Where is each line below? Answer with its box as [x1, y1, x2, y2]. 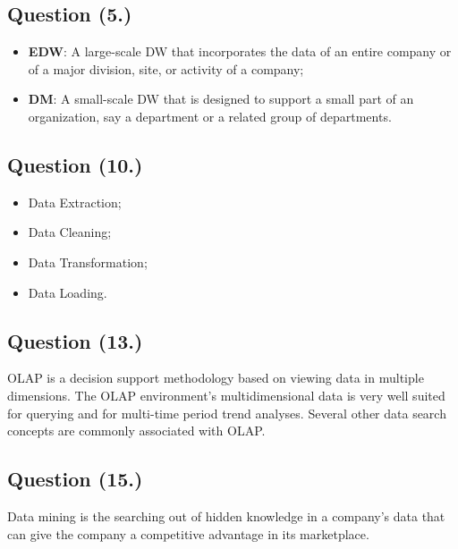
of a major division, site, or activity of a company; [28, 59, 304, 78]
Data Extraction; [28, 192, 122, 211]
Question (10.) [7, 150, 143, 178]
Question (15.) [7, 465, 143, 493]
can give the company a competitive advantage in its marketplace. [7, 524, 369, 543]
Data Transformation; [28, 252, 148, 271]
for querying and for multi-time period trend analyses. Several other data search [7, 403, 446, 422]
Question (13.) [7, 326, 143, 354]
